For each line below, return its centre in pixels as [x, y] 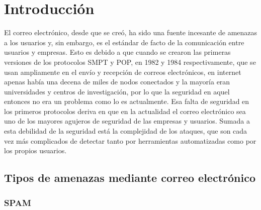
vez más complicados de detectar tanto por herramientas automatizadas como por [130, 140]
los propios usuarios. [35, 150]
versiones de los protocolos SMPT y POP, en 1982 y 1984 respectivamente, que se [130, 62]
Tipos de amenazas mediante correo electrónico [130, 178]
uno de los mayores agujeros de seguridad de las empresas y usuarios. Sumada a [127, 121]
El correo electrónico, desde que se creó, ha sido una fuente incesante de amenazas [131, 32]
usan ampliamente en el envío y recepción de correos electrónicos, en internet [123, 72]
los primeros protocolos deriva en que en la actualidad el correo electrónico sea [125, 111]
